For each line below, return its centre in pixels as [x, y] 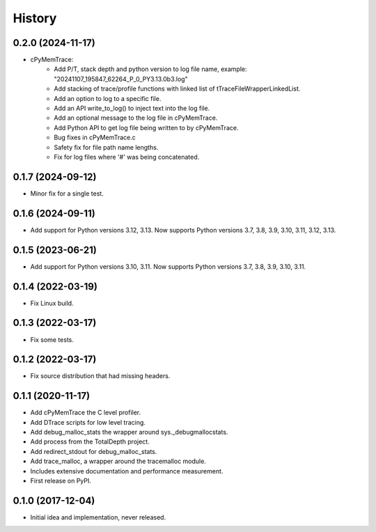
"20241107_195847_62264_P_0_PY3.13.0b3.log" [121, 79]
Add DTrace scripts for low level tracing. [88, 422]
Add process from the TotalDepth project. [90, 441]
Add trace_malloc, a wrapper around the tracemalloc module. [118, 461]
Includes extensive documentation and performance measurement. [127, 471]
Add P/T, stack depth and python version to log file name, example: [150, 69]
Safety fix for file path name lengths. [106, 147]
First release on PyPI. [61, 481]
